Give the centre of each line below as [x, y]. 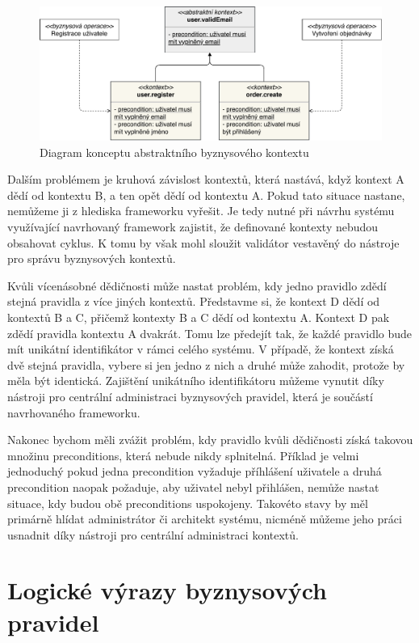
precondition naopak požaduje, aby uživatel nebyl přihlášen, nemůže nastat [193, 486]
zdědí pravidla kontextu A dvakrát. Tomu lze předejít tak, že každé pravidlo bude [210, 333]
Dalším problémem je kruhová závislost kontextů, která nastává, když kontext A [206, 179]
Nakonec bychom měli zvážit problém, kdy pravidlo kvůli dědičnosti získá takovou [210, 440]
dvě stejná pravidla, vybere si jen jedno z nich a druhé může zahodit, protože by [206, 364]
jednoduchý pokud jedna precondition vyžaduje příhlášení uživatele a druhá [195, 471]
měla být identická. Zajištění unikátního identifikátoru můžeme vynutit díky [196, 381]
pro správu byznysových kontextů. [92, 258]
